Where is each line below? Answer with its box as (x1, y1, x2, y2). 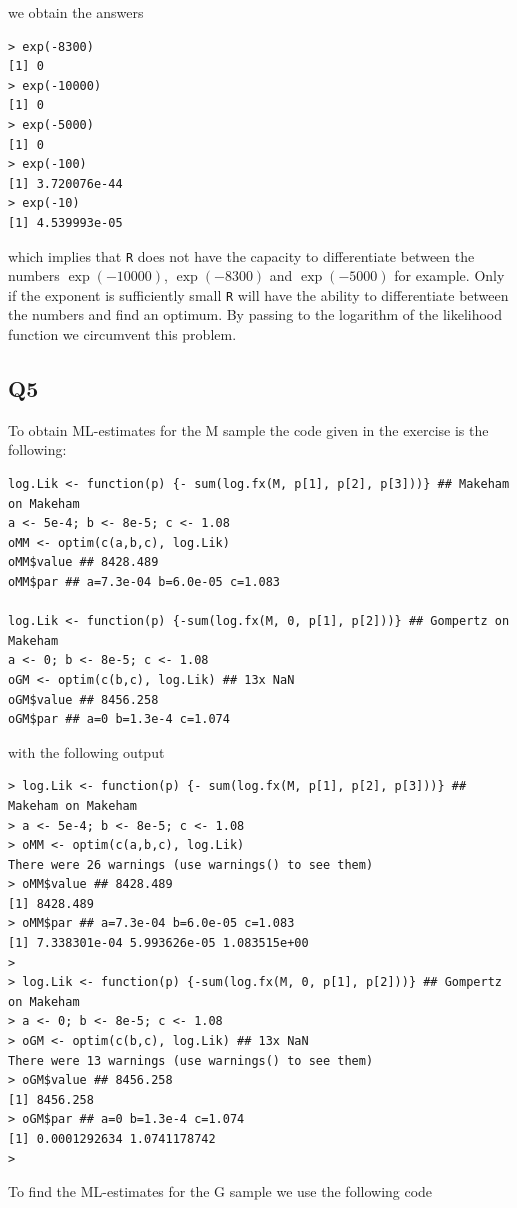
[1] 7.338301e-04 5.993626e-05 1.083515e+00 (8, 936, 309, 951)
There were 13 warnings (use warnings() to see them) (8, 1053, 374, 1068)
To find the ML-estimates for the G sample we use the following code (8, 1181, 433, 1202)
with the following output (8, 741, 165, 762)
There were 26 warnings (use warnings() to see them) (8, 857, 374, 872)
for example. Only (394, 265, 505, 286)
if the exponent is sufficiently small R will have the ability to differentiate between (8, 284, 509, 305)
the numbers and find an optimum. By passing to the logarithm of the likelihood (8, 304, 503, 325)
